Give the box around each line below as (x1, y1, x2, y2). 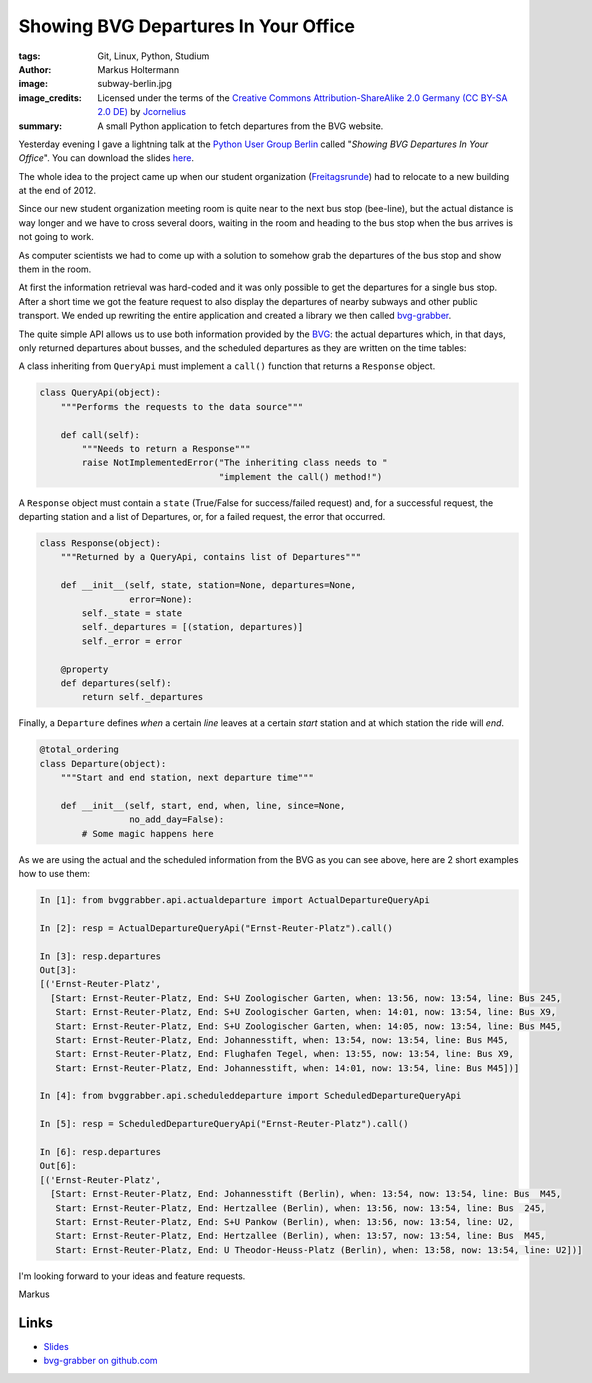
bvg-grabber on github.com (43, 1355, 159, 1367)
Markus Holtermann (97, 63, 180, 75)
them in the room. (18, 263, 92, 275)
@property (60, 663, 109, 675)
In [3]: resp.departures (39, 950, 162, 962)
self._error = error (81, 635, 183, 647)
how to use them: (18, 868, 90, 880)
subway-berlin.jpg (97, 78, 172, 90)
